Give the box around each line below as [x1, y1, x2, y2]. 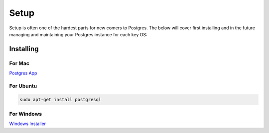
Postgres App [9, 70, 37, 76]
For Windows [9, 111, 42, 117]
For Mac [9, 60, 30, 66]
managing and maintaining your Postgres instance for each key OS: [9, 31, 147, 37]
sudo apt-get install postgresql [19, 97, 102, 102]
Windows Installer [9, 121, 46, 127]
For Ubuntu [9, 82, 37, 89]
